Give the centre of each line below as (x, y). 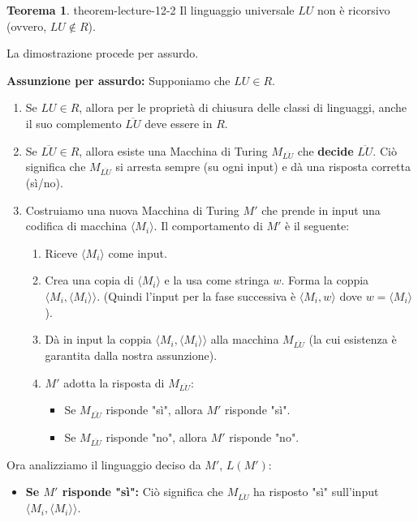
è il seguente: (317, 226)
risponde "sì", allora (154, 410)
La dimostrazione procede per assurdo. (103, 53)
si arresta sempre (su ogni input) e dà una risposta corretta (263, 167)
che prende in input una (321, 210)
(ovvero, (27, 26)
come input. (138, 252)
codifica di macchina (76, 226)
